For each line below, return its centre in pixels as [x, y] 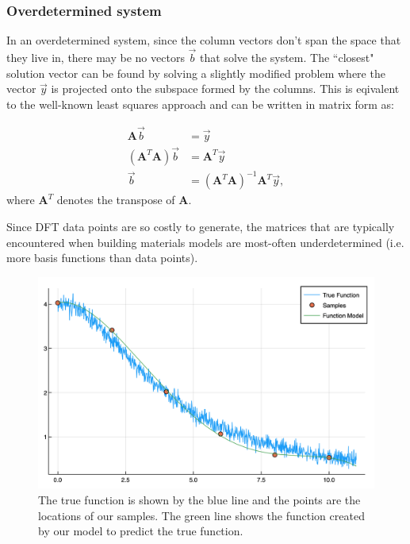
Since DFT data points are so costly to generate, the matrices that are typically [201, 227]
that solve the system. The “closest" [287, 58]
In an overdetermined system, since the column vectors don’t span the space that [204, 40]
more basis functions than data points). [102, 258]
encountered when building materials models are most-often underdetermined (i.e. [205, 242]
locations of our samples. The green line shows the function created [201, 515]
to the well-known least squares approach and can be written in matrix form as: [200, 104]
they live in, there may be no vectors [96, 58]
